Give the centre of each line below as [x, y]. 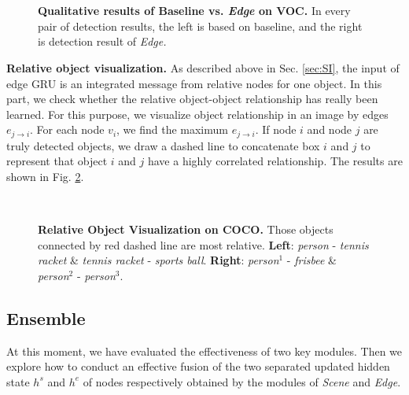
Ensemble [46, 317]
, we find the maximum [172, 129]
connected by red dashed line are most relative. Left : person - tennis [203, 244]
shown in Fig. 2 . [45, 176]
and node [330, 129]
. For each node [67, 129]
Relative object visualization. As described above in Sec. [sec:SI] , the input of [203, 67]
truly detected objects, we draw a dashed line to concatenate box [163, 145]
